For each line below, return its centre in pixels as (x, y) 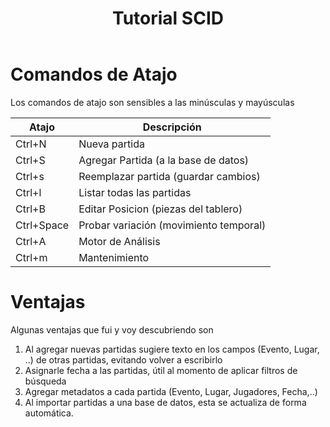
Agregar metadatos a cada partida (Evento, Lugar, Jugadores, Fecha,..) (171, 391)
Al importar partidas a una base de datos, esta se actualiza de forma (165, 402)
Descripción (172, 127)
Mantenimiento (114, 257)
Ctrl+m (31, 257)
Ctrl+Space (42, 225)
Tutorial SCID (168, 18)
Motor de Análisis (119, 241)
